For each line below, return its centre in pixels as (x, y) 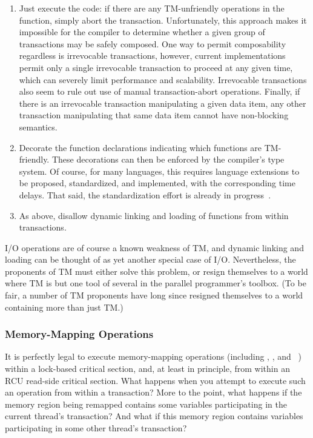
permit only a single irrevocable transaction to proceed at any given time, (156, 67)
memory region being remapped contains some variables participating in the (146, 404)
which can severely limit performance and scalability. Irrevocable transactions (163, 79)
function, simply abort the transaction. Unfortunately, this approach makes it (163, 20)
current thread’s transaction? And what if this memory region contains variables (154, 416)
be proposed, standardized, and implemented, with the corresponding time (157, 183)
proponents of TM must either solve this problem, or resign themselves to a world (156, 271)
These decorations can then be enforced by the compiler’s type (168, 159)
